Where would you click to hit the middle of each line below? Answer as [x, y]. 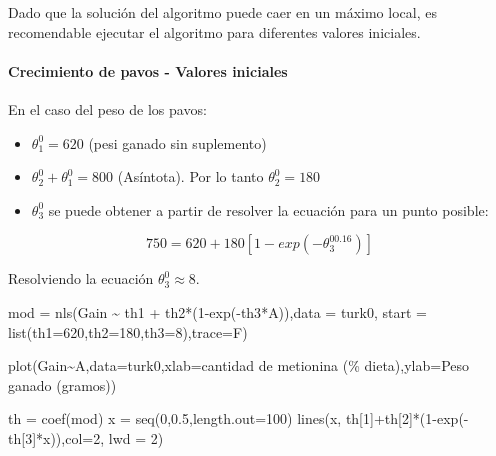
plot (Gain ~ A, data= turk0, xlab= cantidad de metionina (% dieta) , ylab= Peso [239, 365]
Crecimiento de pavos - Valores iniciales [148, 70]
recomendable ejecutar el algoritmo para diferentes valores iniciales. [214, 31]
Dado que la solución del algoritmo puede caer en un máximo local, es [222, 12]
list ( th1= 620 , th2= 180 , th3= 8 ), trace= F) [128, 331]
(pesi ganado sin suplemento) [177, 142]
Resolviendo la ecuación [81, 278]
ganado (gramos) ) [62, 384]
